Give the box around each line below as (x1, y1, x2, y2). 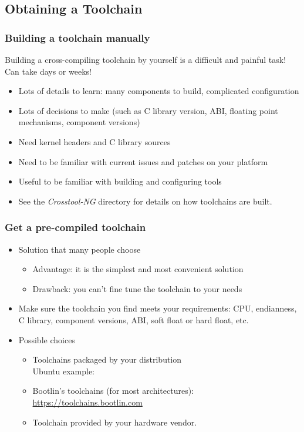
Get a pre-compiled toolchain (5, 220, 146, 235)
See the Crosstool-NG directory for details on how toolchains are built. (18, 195, 272, 207)
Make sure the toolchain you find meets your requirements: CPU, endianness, (18, 302, 297, 314)
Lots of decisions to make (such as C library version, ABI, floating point (18, 104, 278, 116)
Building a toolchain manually (5, 30, 150, 45)
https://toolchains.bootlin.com (32, 396, 143, 408)
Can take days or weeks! (5, 65, 92, 77)
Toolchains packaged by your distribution (32, 353, 182, 366)
